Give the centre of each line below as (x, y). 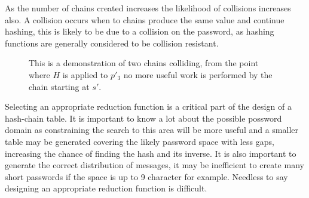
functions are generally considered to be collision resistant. (112, 43)
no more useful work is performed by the (198, 74)
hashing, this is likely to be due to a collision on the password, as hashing (140, 31)
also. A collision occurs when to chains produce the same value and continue (145, 19)
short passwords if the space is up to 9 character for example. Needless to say (146, 176)
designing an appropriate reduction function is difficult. (106, 188)
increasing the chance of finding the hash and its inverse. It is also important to (151, 153)
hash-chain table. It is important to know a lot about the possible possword (143, 118)
